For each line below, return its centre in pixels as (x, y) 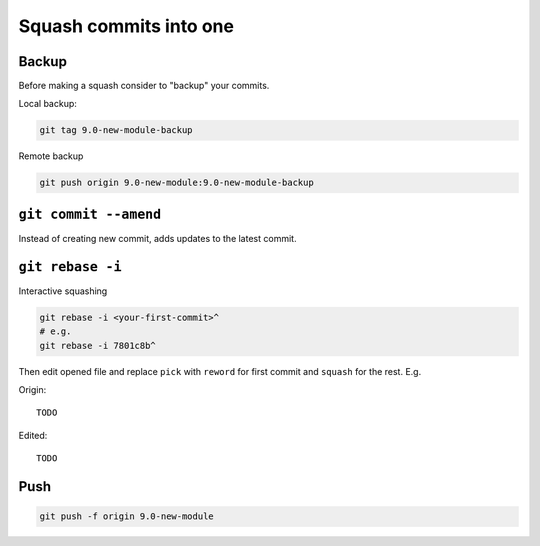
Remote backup (51, 156)
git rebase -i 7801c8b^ (98, 345)
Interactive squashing (63, 291)
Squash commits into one (126, 26)
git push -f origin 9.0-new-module (126, 516)
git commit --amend (90, 214)
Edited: (33, 435)
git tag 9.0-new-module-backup (116, 130)
